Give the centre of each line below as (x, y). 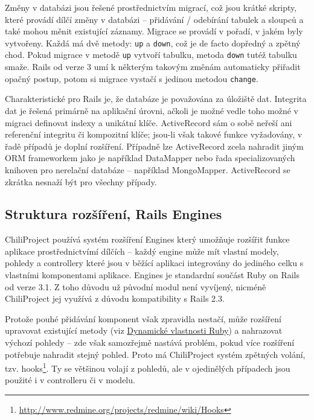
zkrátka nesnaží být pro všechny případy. (81, 181)
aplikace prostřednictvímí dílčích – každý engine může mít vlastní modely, (142, 251)
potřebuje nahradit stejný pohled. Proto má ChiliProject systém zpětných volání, (155, 354)
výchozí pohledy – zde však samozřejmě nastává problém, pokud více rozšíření (150, 342)
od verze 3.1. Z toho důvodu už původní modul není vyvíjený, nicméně (136, 286)
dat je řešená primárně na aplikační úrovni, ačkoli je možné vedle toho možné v (152, 110)
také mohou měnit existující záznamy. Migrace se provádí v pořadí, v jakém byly (154, 31)
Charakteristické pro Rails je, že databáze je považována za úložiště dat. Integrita (156, 99)
